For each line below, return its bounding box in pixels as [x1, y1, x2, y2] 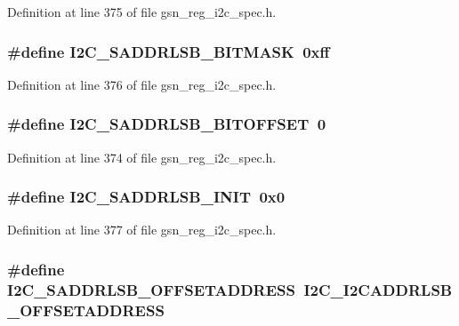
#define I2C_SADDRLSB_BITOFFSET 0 [7, 113, 326, 135]
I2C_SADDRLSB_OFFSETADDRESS [7, 278, 295, 300]
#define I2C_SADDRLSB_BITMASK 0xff [7, 40, 330, 62]
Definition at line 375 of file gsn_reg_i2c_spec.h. [7, 3, 277, 20]
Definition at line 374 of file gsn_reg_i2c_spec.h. [7, 147, 277, 166]
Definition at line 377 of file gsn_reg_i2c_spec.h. [7, 220, 277, 239]
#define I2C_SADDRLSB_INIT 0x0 [7, 186, 286, 208]
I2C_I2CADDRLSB [303, 278, 453, 300]
